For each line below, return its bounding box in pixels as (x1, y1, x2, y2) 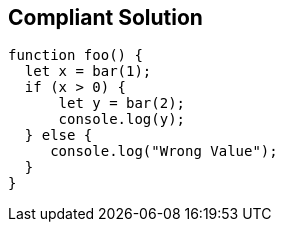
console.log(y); (58, 111, 186, 128)
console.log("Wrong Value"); (50, 143, 278, 160)
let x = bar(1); (24, 63, 152, 80)
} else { (24, 127, 93, 144)
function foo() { (8, 47, 143, 64)
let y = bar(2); (58, 95, 186, 112)
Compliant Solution (8, 5, 203, 30)
